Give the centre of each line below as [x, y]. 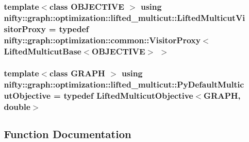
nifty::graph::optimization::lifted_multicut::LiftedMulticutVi [124, 17]
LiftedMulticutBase [43, 51]
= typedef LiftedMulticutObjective [123, 96]
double [17, 107]
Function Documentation [68, 133]
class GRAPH [77, 73]
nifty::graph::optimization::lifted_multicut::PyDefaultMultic [124, 84]
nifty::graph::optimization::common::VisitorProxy [102, 40]
